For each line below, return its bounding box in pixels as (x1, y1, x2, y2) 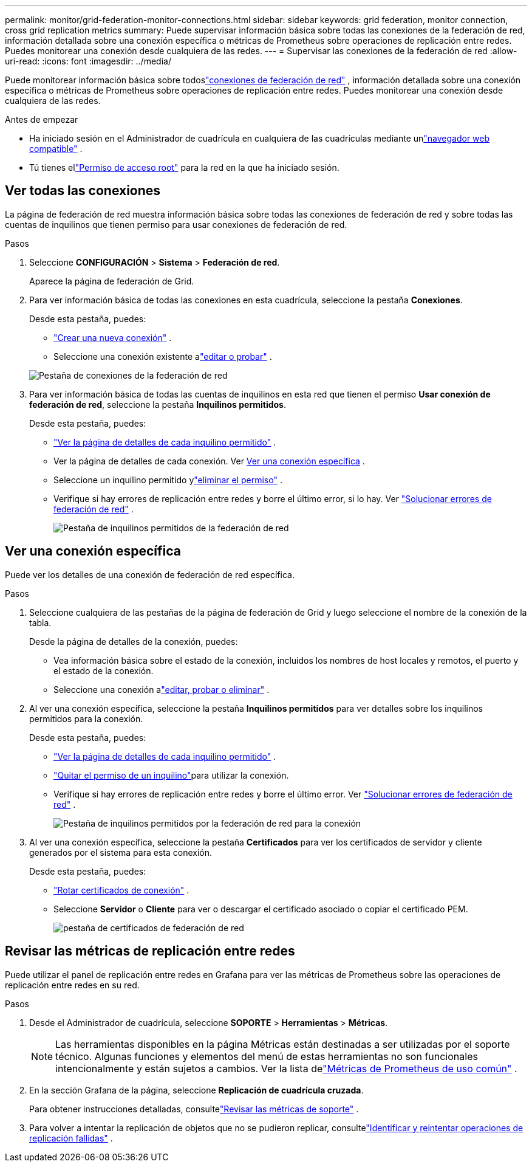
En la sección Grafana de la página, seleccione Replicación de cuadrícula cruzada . (29, 1084, 364, 1095)
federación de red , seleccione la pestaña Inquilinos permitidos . (29, 399, 286, 410)
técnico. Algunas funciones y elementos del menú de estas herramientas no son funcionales (55, 1050, 478, 1062)
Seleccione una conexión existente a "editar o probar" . (53, 351, 272, 362)
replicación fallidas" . (29, 1132, 113, 1143)
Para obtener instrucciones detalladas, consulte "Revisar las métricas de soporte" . (29, 1103, 359, 1114)
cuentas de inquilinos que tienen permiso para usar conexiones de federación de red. (5, 219, 347, 230)
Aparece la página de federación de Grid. (29, 275, 194, 286)
